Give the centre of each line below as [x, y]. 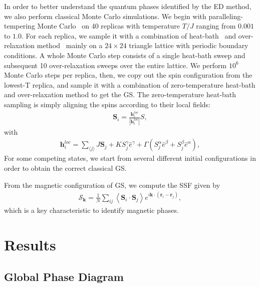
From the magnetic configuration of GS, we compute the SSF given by [112, 185]
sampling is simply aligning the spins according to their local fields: [107, 104]
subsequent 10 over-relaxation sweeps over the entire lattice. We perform [115, 65]
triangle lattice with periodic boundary [189, 45]
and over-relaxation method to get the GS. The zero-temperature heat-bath [120, 94]
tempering [20, 26]
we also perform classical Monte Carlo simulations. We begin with [105, 16]
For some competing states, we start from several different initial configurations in [130, 158]
